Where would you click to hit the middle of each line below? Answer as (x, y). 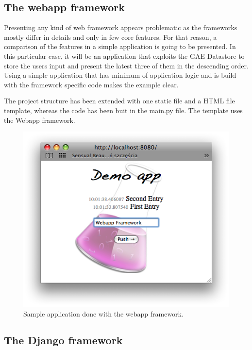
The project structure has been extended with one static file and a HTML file (119, 101)
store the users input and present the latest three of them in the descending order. (126, 65)
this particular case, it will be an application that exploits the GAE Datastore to (124, 56)
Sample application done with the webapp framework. (103, 313)
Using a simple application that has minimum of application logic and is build (120, 75)
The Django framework (63, 340)
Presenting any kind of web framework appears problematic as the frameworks (121, 27)
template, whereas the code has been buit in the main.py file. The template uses (123, 110)
